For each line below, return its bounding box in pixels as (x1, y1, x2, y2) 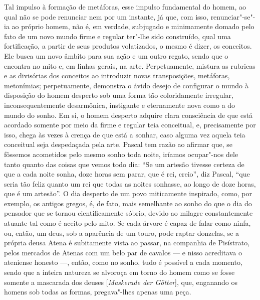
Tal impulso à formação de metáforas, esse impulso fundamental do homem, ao (4, 2, 246, 12)
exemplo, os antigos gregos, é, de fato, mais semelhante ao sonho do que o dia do (4, 198, 252, 208)
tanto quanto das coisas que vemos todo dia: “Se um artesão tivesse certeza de (4, 159, 244, 169)
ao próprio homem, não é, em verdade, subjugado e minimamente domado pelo (12, 21, 254, 32)
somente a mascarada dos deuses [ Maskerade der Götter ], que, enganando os (4, 276, 237, 287)
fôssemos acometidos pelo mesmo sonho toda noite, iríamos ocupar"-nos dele (4, 148, 238, 159)
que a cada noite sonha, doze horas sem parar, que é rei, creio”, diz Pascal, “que (4, 169, 250, 179)
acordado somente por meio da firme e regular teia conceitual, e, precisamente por (4, 119, 256, 130)
